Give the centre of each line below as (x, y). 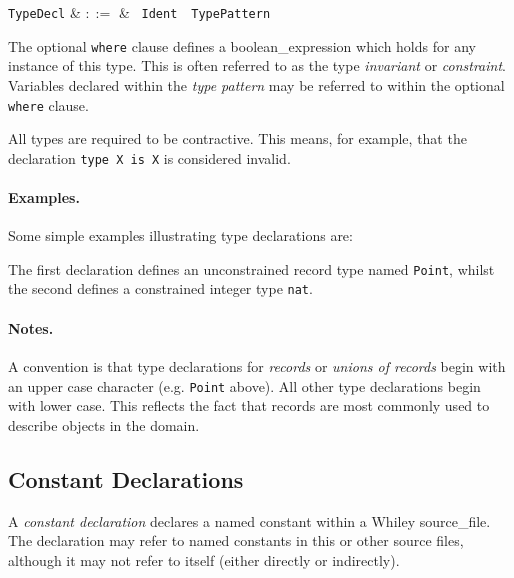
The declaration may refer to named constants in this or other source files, (236, 540)
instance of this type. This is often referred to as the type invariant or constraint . (257, 65)
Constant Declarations (126, 478)
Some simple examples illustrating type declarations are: (180, 235)
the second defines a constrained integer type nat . (160, 288)
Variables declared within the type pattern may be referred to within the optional (256, 84)
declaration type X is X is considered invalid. (149, 157)
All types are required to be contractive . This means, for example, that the (237, 138)
